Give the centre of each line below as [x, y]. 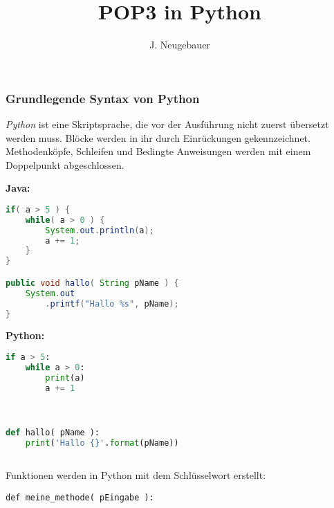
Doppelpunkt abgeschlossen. [65, 164]
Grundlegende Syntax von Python [103, 98]
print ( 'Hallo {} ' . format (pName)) [102, 443]
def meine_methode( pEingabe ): [80, 497]
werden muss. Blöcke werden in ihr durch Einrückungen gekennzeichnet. [158, 137]
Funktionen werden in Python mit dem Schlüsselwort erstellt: [136, 475]
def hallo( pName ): [53, 433]
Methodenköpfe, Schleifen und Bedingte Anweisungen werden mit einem [158, 151]
